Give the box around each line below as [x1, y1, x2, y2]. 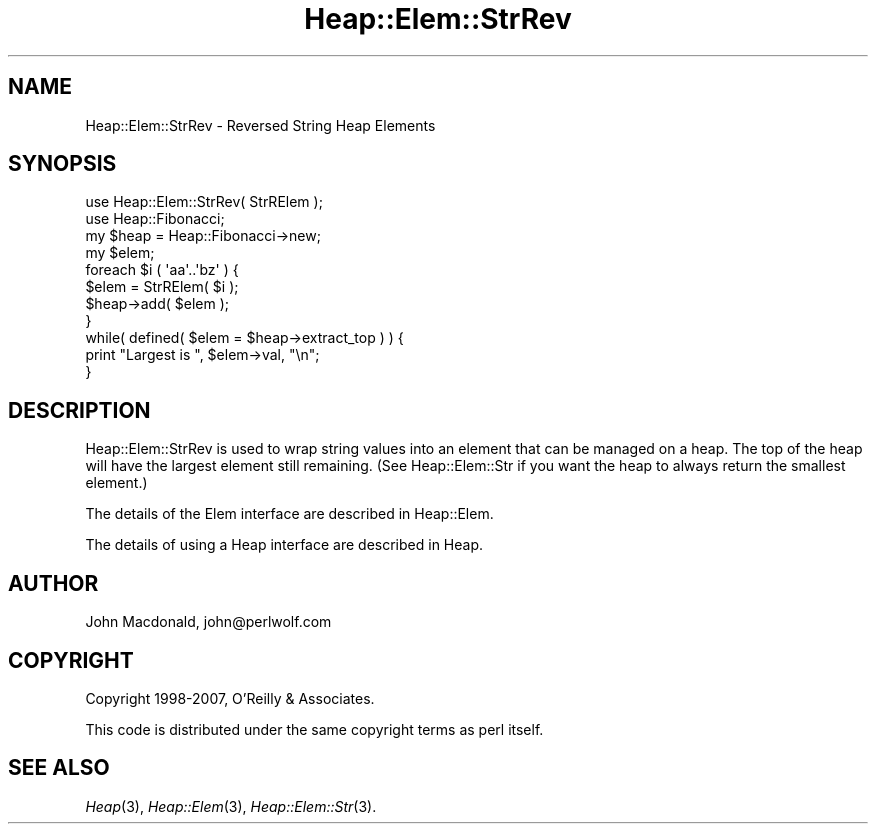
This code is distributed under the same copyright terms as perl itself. [85, 720, 544, 738]
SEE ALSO [8, 755, 110, 781]
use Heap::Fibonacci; [85, 210, 225, 228]
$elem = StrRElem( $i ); [85, 278, 239, 296]
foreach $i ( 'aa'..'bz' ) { [85, 261, 239, 279]
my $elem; [85, 244, 155, 262]
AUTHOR [8, 570, 99, 596]
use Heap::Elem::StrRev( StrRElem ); [85, 193, 323, 211]
